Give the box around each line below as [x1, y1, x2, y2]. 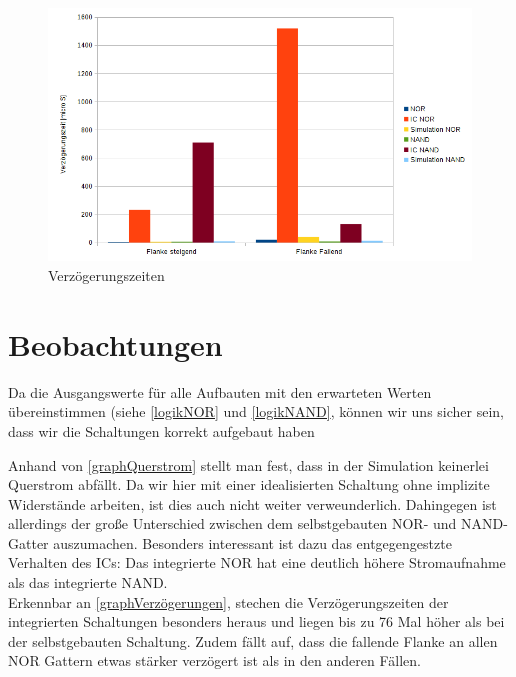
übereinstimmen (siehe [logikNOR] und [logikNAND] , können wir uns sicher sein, [8, 401, 505, 422]
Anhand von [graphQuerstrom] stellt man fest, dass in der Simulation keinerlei [8, 454, 489, 475]
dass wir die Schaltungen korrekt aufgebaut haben [8, 420, 315, 441]
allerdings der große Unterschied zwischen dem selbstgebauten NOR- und [8, 513, 457, 534]
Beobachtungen [8, 323, 223, 364]
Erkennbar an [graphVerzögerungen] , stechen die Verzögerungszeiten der [8, 591, 449, 612]
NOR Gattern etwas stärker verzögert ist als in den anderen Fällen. [8, 650, 421, 671]
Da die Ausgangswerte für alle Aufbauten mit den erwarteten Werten [8, 381, 432, 402]
